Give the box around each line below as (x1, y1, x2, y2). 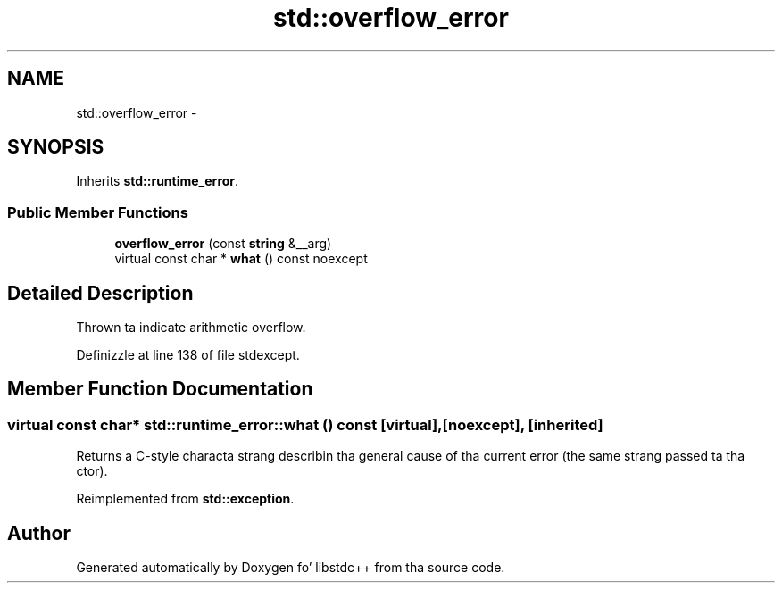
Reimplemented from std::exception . (76, 491, 295, 507)
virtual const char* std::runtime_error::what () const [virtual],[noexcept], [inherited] (7, 415, 603, 434)
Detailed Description (7, 281, 194, 304)
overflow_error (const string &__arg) (114, 236, 332, 252)
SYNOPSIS (7, 136, 104, 159)
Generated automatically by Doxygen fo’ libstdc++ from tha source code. (76, 560, 505, 576)
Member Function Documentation (7, 378, 313, 401)
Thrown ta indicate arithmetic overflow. (76, 320, 306, 336)
